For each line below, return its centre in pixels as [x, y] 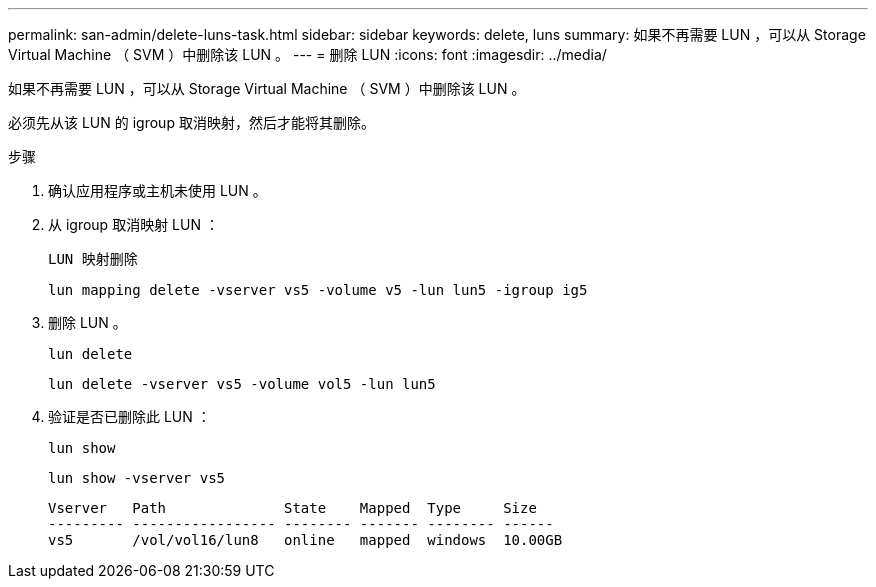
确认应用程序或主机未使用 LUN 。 [157, 190]
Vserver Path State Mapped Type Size [292, 508]
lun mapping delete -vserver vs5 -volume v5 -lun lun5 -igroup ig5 [318, 290]
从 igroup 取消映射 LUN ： [133, 224]
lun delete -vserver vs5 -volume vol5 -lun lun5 [242, 384]
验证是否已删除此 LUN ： [129, 416]
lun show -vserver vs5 [137, 478]
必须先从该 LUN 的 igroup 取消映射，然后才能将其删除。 [191, 122]
